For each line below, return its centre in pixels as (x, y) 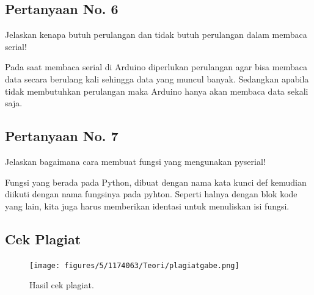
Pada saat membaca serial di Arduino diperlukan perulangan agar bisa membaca (156, 67)
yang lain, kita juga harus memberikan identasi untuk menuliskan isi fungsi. (147, 206)
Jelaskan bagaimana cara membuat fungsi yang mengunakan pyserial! (135, 161)
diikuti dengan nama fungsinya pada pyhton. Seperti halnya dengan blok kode (151, 194)
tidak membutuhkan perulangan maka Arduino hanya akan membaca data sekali (157, 91)
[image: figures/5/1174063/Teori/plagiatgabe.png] (134, 265)
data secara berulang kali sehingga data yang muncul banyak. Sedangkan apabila (157, 78)
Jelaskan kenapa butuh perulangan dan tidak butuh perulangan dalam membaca (156, 35)
